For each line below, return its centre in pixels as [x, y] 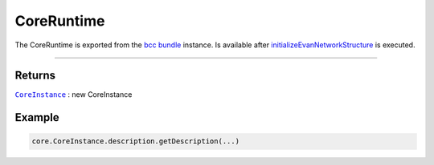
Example [37, 117]
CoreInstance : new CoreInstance [74, 95]
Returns [35, 76]
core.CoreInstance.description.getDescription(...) [136, 141]
